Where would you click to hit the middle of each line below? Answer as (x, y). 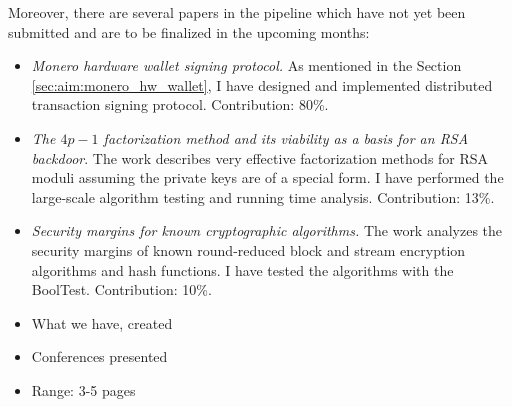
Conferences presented (99, 356)
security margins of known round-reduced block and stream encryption (248, 249)
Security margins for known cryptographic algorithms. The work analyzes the (267, 230)
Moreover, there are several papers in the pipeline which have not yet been (237, 12)
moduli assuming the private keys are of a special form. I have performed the (267, 177)
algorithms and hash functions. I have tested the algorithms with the (242, 269)
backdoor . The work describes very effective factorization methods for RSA (260, 157)
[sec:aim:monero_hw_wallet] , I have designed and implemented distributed (262, 84)
